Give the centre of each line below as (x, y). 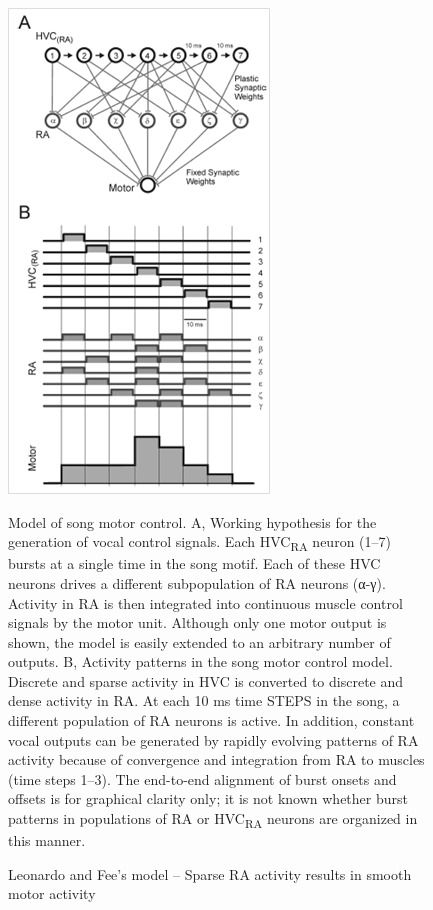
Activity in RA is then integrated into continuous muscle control (205, 602)
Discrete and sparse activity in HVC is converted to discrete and (206, 680)
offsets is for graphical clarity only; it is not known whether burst (208, 798)
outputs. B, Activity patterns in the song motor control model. (200, 661)
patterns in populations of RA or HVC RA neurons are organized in (213, 819)
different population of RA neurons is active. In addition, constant (211, 720)
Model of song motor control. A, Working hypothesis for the (192, 521)
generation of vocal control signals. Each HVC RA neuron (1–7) (199, 542)
